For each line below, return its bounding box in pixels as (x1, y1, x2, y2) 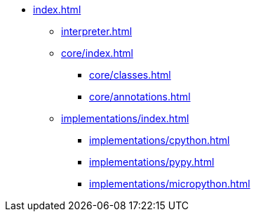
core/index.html (61, 47, 133, 59)
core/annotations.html (89, 91, 191, 103)
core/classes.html (89, 69, 171, 81)
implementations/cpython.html (89, 134, 230, 146)
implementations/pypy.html (89, 156, 215, 168)
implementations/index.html (61, 112, 189, 124)
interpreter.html (61, 25, 133, 37)
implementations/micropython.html (89, 178, 250, 190)
